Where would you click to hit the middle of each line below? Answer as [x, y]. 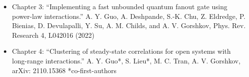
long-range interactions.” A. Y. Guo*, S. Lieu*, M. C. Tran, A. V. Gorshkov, [126, 60]
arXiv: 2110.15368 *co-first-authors [64, 70]
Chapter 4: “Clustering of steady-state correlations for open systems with [121, 51]
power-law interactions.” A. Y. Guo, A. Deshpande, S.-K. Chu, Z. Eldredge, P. [129, 16]
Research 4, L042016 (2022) [53, 35]
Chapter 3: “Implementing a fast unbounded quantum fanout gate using [120, 6]
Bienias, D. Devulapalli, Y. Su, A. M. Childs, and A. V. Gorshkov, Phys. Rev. [129, 25]
